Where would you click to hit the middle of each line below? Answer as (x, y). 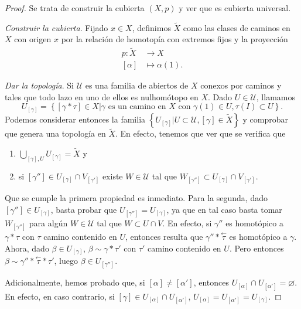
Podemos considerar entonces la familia (75, 119)
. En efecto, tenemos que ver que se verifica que (200, 133)
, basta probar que (84, 209)
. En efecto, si (187, 223)
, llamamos (276, 96)
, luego (66, 261)
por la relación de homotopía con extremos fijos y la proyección (175, 39)
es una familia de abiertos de (137, 85)
